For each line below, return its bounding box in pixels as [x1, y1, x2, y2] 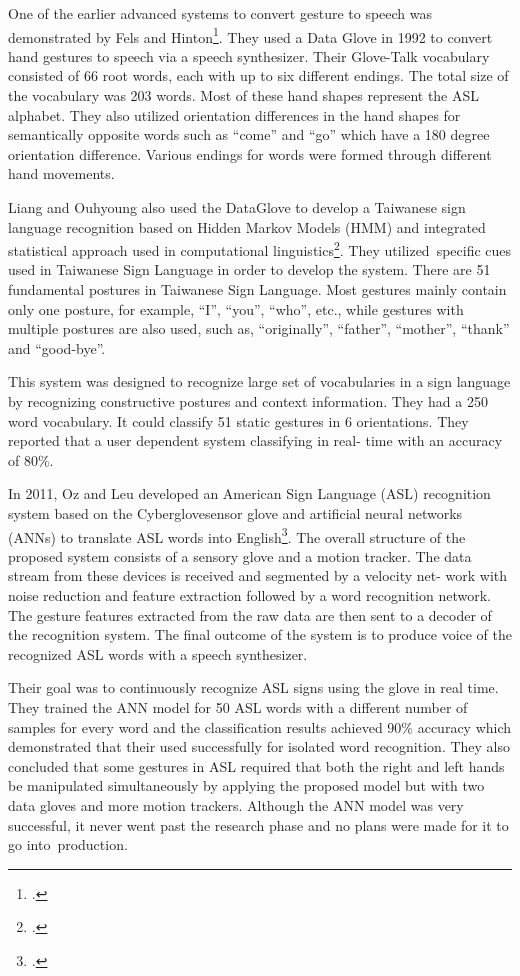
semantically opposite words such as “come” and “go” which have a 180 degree [8, 124, 490, 145]
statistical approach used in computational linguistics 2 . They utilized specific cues [8, 237, 512, 260]
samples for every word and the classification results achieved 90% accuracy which [8, 716, 512, 737]
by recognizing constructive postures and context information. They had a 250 [8, 391, 488, 411]
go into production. [8, 834, 128, 855]
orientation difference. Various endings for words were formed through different [8, 143, 492, 164]
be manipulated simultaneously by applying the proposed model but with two [8, 775, 485, 796]
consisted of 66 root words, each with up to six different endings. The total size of [8, 65, 509, 86]
